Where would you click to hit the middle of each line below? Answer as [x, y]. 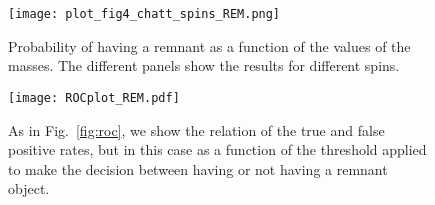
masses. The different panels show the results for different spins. [204, 65]
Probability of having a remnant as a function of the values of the [209, 45]
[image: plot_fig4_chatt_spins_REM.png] [144, 14]
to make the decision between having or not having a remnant [198, 168]
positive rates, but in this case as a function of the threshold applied [217, 149]
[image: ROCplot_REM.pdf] [94, 97]
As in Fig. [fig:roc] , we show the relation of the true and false [196, 129]
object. [29, 188]
